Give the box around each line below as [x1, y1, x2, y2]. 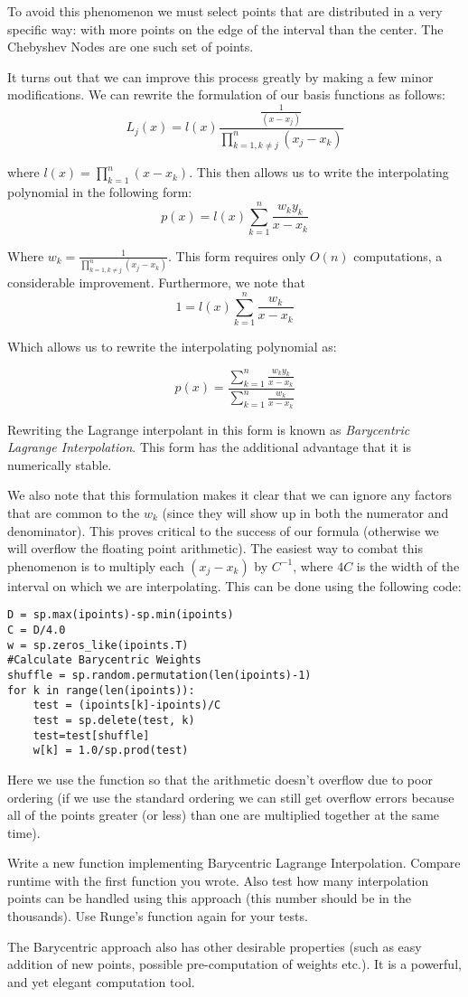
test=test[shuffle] [33, 729, 150, 742]
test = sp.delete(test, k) [33, 713, 195, 727]
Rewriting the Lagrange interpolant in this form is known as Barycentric [7, 419, 410, 438]
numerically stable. [7, 455, 112, 474]
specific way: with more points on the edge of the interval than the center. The [7, 19, 444, 38]
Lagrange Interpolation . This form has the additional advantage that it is [7, 437, 412, 456]
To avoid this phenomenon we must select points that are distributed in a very [7, 2, 443, 20]
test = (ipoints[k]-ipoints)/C [33, 699, 221, 712]
